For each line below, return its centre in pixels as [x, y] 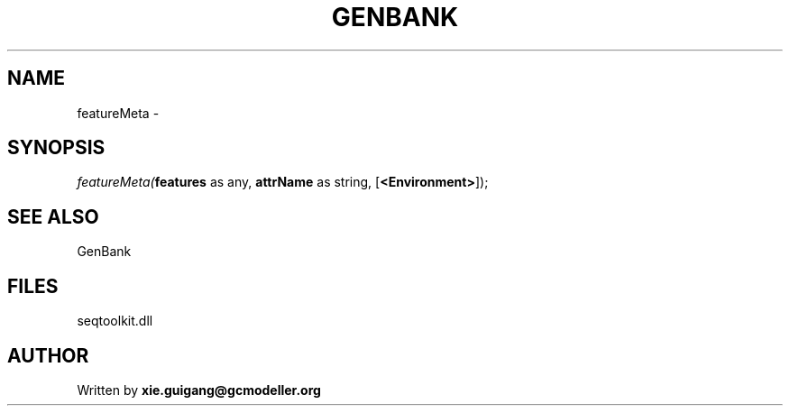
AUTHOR [48, 355]
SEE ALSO [53, 216]
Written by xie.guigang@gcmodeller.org [199, 390]
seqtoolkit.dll [115, 321]
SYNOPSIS [56, 148]
